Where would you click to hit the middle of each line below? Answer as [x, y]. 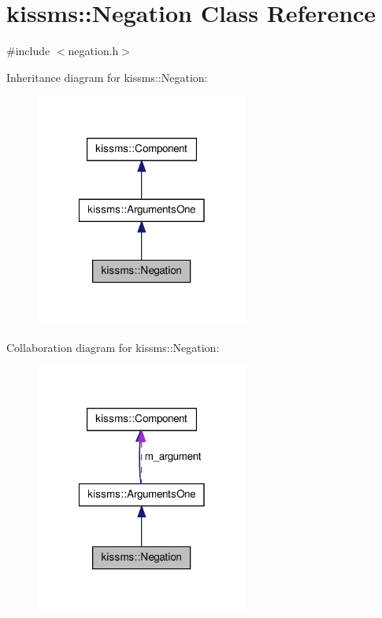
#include [28, 51]
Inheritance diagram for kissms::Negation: [107, 77]
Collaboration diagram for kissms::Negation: [113, 347]
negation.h [93, 51]
